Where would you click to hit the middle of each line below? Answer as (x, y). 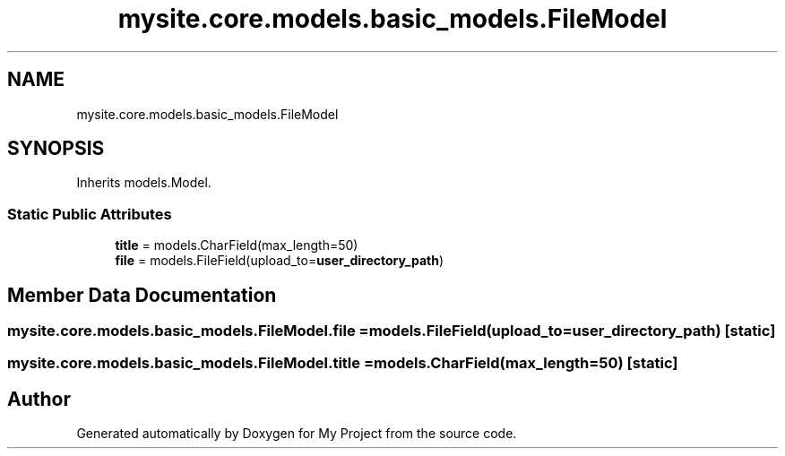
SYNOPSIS (56, 149)
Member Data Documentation (142, 295)
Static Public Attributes (90, 214)
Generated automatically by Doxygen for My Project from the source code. (297, 434)
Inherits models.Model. (144, 183)
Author (39, 399)
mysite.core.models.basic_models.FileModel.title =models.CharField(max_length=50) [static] (343, 363)
